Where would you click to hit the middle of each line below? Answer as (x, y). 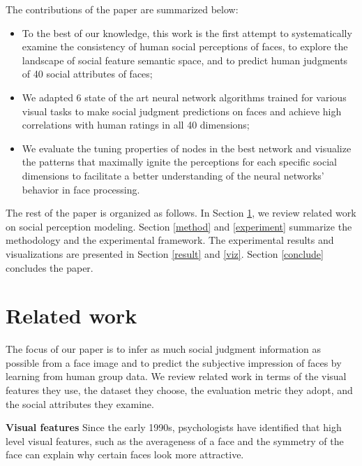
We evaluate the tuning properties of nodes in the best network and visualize (187, 148)
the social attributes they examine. (80, 403)
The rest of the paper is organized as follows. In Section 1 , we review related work (181, 213)
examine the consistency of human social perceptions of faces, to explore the (185, 46)
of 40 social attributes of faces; (87, 74)
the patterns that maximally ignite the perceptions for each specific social (179, 162)
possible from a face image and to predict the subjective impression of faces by (174, 362)
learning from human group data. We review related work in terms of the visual (176, 376)
